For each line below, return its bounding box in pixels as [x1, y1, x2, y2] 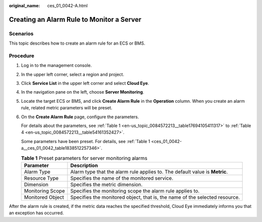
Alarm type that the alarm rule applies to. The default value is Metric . [70, 168, 228, 175]
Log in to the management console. [21, 63, 92, 68]
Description [70, 162, 98, 169]
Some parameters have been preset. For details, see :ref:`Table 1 [21, 138, 150, 144]
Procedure [9, 52, 34, 59]
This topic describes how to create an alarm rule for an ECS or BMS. [9, 40, 146, 46]
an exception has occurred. [9, 210, 64, 216]
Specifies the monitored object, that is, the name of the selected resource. [70, 194, 240, 201]
